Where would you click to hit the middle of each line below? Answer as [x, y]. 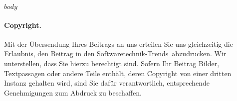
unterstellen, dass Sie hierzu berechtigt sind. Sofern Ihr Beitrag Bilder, [112, 63]
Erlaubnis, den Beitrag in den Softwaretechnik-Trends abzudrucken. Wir [115, 53]
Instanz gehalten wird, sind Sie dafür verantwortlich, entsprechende [107, 83]
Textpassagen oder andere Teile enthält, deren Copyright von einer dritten [118, 73]
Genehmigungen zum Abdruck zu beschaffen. [73, 92]
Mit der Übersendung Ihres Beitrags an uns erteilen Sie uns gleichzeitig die [118, 44]
